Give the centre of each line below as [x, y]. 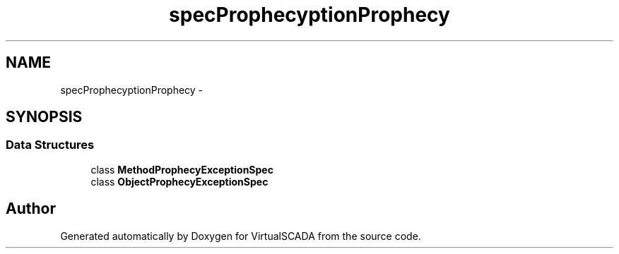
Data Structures [50, 145]
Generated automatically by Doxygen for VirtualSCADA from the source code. [241, 236]
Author [31, 209]
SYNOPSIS [44, 117]
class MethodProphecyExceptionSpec [182, 169]
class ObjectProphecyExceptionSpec [179, 181]
